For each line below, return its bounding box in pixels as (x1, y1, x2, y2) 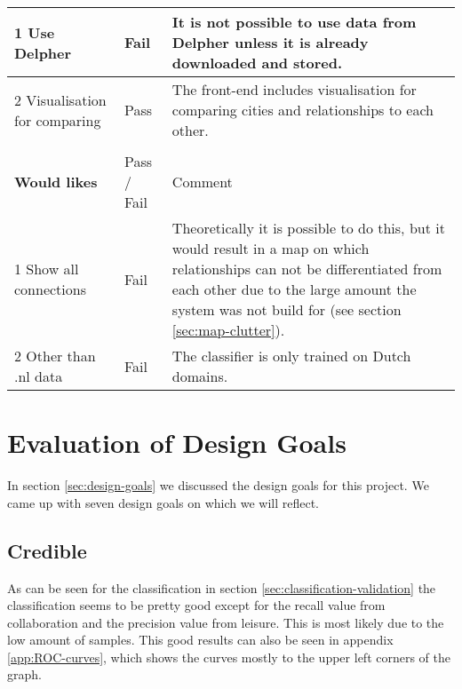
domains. (171, 366, 228, 386)
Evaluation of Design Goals (7, 424, 346, 461)
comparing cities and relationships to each (171, 99, 434, 120)
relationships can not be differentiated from (171, 258, 442, 279)
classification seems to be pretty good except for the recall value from (7, 596, 386, 614)
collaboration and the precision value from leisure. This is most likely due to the (7, 613, 444, 631)
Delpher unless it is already (171, 32, 369, 52)
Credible (7, 536, 87, 564)
